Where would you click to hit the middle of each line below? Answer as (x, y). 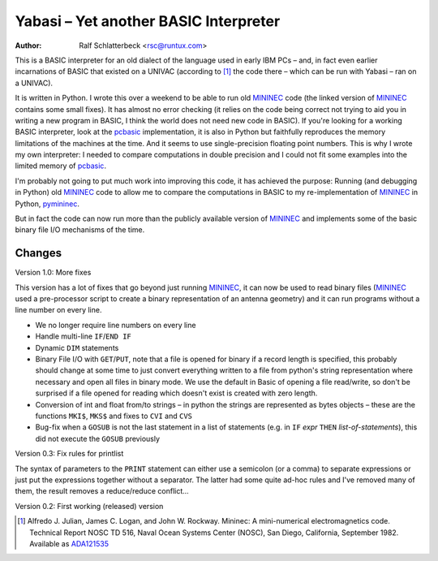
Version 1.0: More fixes (53, 273)
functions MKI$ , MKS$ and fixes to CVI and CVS (114, 416)
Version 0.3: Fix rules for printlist (69, 454)
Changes (39, 253)
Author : (28, 45)
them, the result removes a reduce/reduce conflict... (102, 491)
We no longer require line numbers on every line (116, 325)
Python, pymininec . (47, 204)
